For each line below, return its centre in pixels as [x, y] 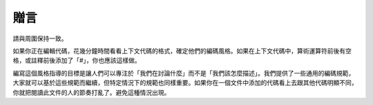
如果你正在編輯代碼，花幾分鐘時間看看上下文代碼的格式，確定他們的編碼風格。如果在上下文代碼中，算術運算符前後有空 [182, 51]
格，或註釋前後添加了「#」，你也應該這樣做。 [77, 60]
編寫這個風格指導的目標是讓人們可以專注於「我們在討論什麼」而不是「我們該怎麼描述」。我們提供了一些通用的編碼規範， [184, 73]
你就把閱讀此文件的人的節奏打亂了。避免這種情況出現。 [92, 92]
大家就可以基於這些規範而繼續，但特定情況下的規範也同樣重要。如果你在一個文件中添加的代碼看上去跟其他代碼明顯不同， [185, 83]
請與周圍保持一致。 [40, 38]
